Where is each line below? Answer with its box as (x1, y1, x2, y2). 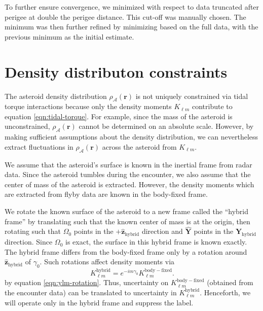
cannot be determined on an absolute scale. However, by (79, 121, 254, 131)
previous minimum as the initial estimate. (5, 31, 134, 42)
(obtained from (207, 277, 253, 288)
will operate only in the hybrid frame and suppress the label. (5, 297, 194, 307)
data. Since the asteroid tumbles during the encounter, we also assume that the (5, 169, 251, 180)
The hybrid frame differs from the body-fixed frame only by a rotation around (5, 246, 247, 257)
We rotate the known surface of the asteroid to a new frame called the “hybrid (5, 206, 248, 217)
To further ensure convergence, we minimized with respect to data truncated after (5, 2, 259, 12)
